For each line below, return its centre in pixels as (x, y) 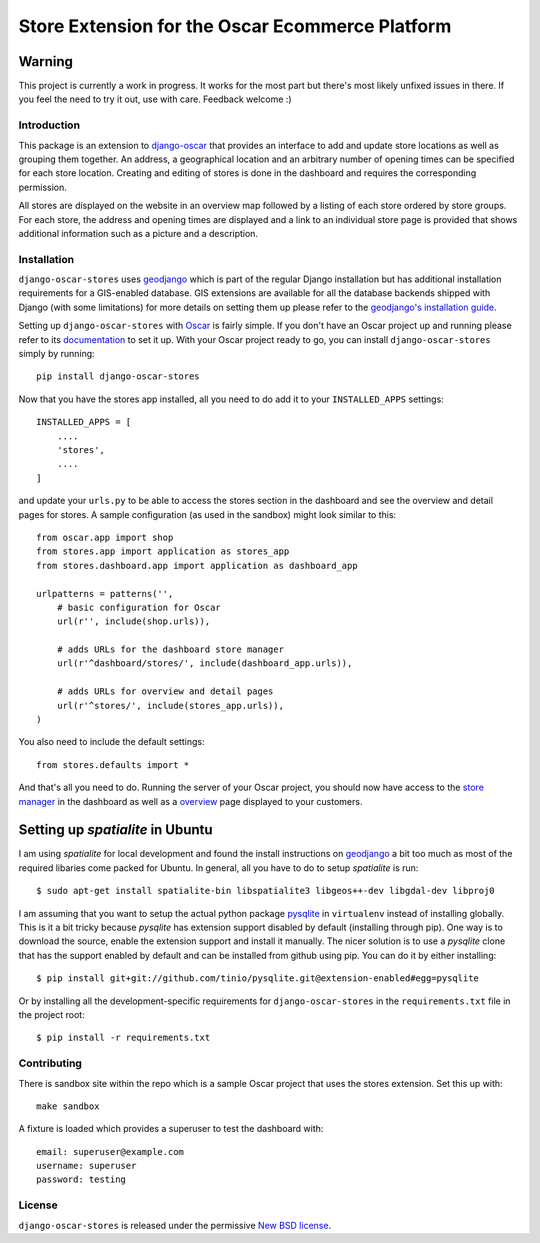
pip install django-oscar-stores (118, 376)
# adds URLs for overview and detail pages (165, 691)
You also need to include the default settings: (111, 742)
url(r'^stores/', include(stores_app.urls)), (170, 705)
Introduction (49, 125)
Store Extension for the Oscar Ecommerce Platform (235, 26)
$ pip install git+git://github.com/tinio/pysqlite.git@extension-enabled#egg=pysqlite (258, 978)
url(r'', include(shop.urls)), (133, 621)
